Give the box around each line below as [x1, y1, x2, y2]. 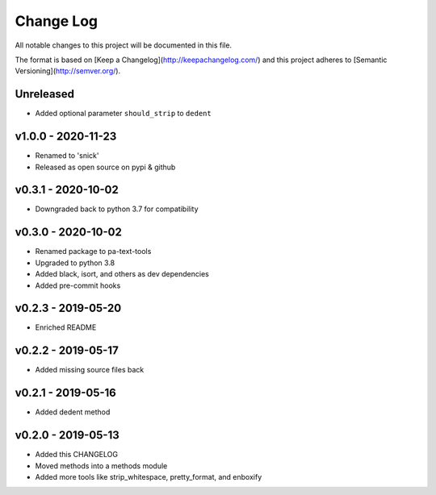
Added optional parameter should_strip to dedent [35, 109, 212, 119]
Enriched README [35, 322, 97, 332]
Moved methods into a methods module [35, 460, 168, 471]
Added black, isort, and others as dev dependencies [35, 269, 209, 279]
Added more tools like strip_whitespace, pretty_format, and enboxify [35, 472, 262, 481]
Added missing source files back [35, 365, 145, 375]
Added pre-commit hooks [35, 281, 121, 290]
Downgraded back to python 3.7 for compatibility [35, 204, 199, 214]
